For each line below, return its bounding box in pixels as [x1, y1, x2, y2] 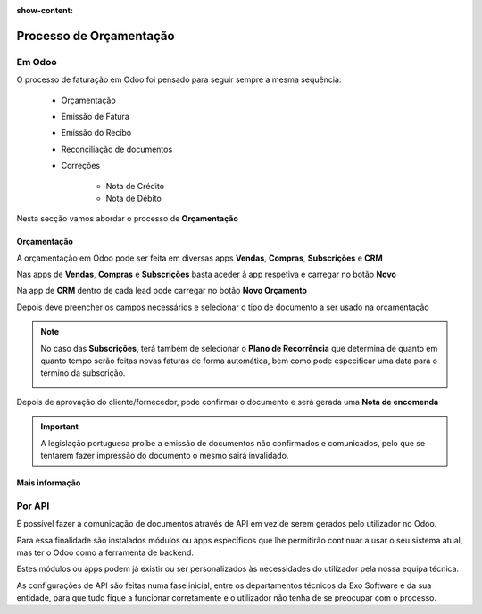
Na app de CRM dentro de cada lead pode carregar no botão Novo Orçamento [16, 286, 308, 296]
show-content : [16, 5, 73, 15]
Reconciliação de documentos [61, 144, 173, 154]
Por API [16, 500, 50, 512]
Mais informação [16, 477, 81, 488]
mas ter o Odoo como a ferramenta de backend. [16, 547, 194, 558]
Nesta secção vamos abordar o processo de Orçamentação [16, 213, 238, 224]
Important [40, 421, 79, 432]
